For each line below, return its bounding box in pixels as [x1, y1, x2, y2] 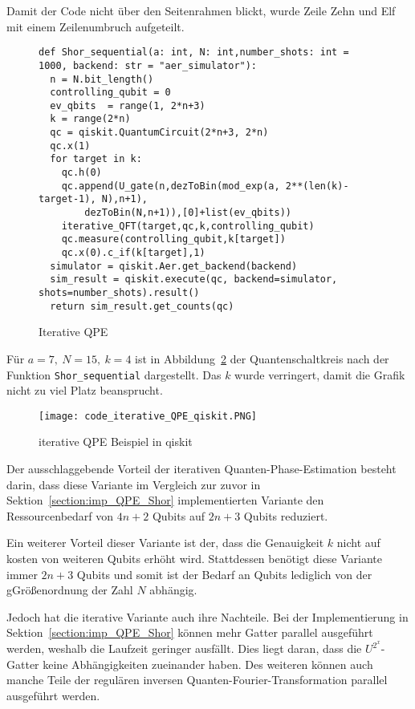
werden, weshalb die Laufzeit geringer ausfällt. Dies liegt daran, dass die [6, 640, 362, 656]
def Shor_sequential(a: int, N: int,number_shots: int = [39, 47, 349, 59]
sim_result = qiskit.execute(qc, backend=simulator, [50, 273, 338, 286]
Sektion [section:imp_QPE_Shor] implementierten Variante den [6, 492, 324, 508]
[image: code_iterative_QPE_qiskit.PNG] [39, 410, 258, 422]
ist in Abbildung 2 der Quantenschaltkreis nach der [135, 350, 389, 367]
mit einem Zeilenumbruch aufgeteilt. [6, 18, 185, 34]
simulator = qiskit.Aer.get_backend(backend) [50, 260, 298, 272]
